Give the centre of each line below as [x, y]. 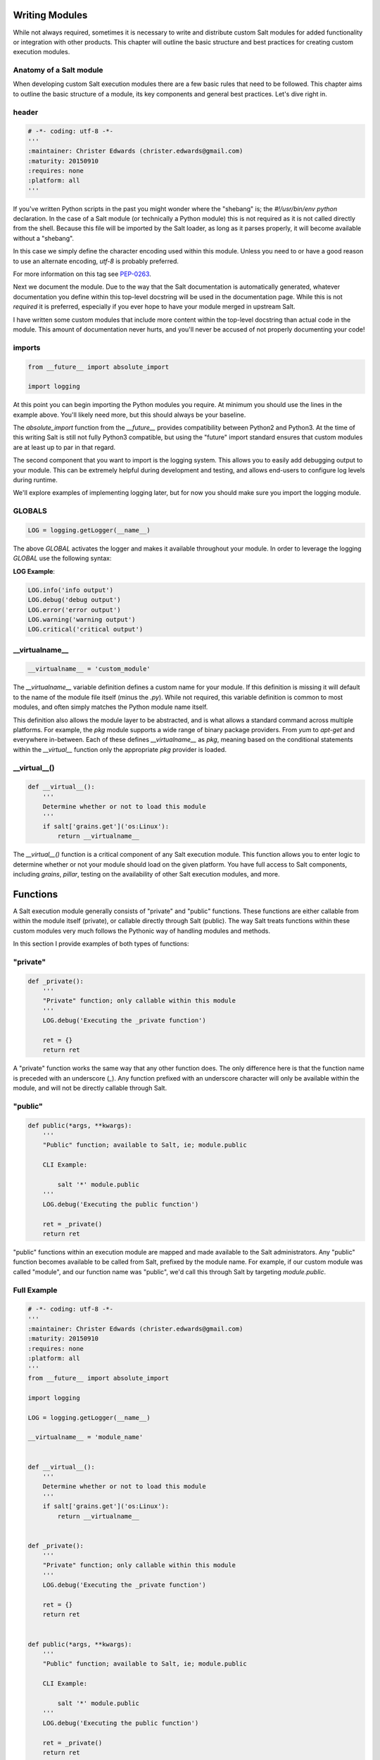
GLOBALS [30, 511]
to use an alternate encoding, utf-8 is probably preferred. [96, 261]
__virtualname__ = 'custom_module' [89, 669]
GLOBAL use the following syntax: [62, 558]
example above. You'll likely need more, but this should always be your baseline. [129, 415]
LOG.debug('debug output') [74, 600]
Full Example [35, 1290]
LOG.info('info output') [71, 590]
